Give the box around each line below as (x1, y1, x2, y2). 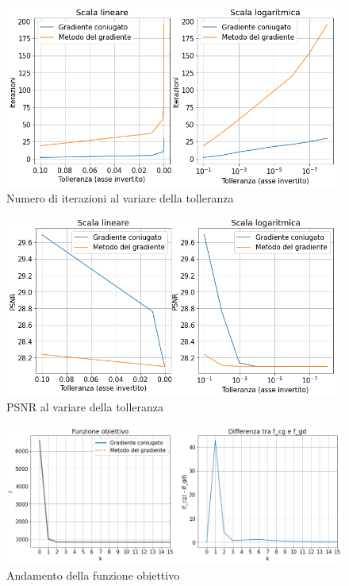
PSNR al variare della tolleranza (6, 399, 164, 415)
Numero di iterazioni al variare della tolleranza (6, 190, 234, 206)
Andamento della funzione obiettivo (6, 566, 180, 583)
